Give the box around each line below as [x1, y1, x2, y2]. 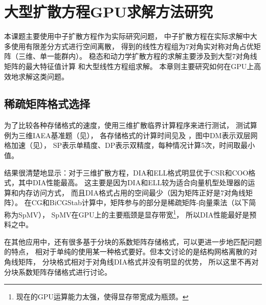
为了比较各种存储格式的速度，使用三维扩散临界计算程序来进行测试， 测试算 [4, 120, 257, 130]
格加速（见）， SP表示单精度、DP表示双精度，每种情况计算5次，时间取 [4, 140, 241, 150]
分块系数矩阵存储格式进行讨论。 [4, 266, 112, 277]
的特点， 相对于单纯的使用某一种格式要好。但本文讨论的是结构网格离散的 [4, 246, 250, 257]
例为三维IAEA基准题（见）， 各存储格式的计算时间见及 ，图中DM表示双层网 [4, 129, 258, 140]
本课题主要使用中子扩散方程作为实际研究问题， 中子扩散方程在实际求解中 [4, 31, 250, 41]
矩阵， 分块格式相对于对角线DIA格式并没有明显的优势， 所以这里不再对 [18, 256, 259, 267]
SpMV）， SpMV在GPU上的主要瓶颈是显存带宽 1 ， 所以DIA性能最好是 [18, 208, 250, 220]
